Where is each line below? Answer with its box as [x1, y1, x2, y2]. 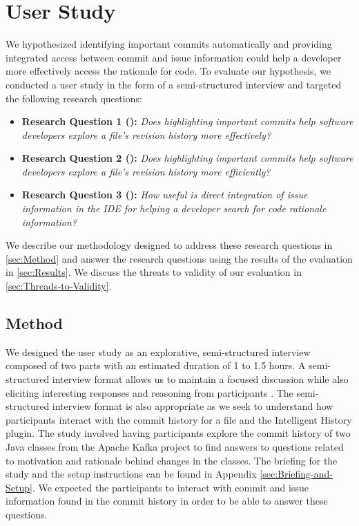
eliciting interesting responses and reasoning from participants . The [6, 385, 293, 400]
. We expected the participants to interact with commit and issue [32, 480, 309, 494]
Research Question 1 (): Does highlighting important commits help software [21, 114, 353, 129]
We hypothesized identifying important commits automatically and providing [6, 37, 332, 51]
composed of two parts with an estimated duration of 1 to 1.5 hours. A [6, 358, 306, 373]
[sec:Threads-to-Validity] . [6, 279, 112, 293]
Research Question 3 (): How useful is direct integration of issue [21, 187, 308, 202]
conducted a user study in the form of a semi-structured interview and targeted [6, 77, 342, 91]
